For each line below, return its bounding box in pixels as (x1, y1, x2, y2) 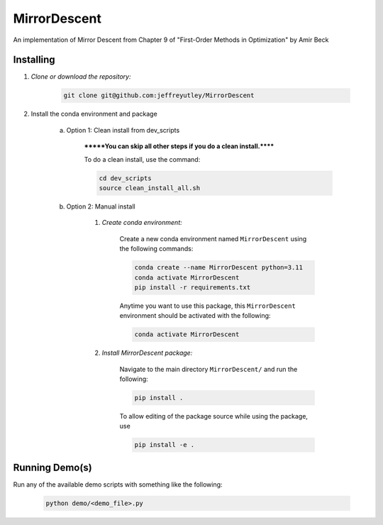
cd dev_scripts (99, 174, 152, 182)
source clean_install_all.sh (99, 184, 201, 192)
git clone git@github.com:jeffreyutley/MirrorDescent (63, 92, 255, 99)
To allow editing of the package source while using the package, (119, 411, 309, 420)
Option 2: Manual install (66, 202, 135, 211)
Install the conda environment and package (30, 110, 157, 118)
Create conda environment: (101, 219, 182, 227)
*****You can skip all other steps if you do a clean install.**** (84, 142, 274, 150)
